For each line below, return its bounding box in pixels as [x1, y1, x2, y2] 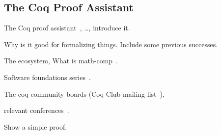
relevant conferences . [4, 105, 69, 115]
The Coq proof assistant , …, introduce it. [4, 23, 130, 33]
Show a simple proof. [4, 121, 67, 132]
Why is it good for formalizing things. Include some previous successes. [4, 39, 218, 49]
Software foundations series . [4, 72, 91, 82]
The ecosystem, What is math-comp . [4, 55, 118, 66]
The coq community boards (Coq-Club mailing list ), [4, 88, 165, 99]
